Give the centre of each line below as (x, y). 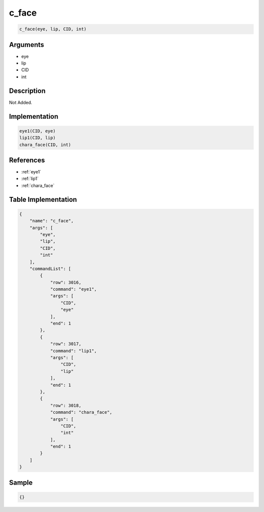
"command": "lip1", (74, 351)
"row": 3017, (66, 344)
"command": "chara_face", (81, 412)
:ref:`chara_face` (38, 185)
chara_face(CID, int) (45, 145)
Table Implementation (43, 200)
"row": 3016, (66, 282)
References (27, 160)
